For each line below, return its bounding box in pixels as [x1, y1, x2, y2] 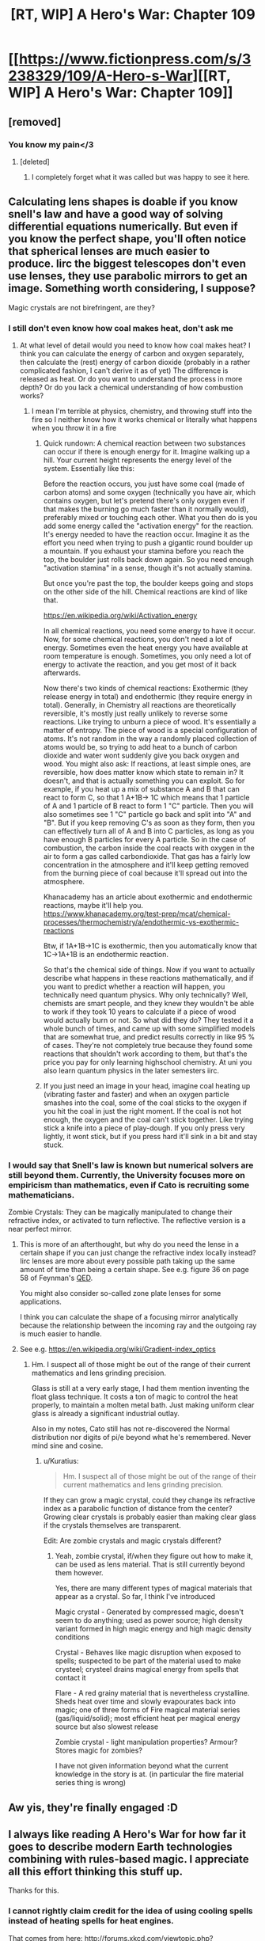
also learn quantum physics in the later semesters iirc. [43, 1065, 220, 1075]
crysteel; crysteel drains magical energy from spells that [55, 1665, 239, 1674]
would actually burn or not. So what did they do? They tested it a [43, 1015, 255, 1024]
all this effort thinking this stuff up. [8, 1865, 184, 1878]
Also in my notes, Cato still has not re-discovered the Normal [31, 1424, 230, 1434]
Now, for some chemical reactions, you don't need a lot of [43, 634, 233, 644]
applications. [19, 1297, 62, 1307]
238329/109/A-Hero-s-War [8, 67, 193, 85]
